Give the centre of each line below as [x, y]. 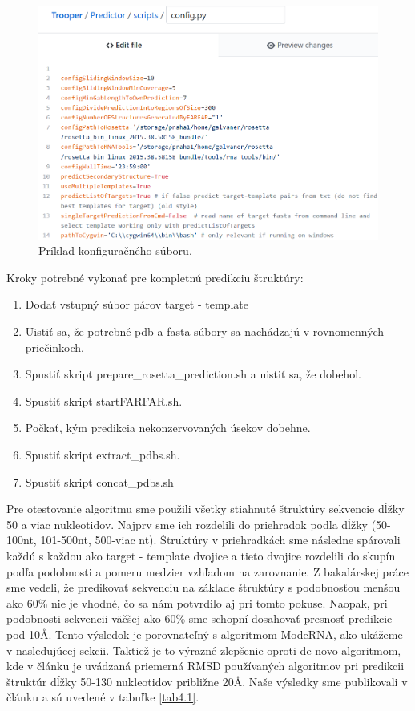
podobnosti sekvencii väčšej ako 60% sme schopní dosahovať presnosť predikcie [199, 618]
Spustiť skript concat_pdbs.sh [99, 481]
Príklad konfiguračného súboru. [115, 250]
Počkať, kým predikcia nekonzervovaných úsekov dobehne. [168, 428]
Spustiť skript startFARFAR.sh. [104, 400]
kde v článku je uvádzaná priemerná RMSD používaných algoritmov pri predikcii [205, 666]
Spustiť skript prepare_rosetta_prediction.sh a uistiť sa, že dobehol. [193, 374]
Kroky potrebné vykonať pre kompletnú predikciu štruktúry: [155, 277]
